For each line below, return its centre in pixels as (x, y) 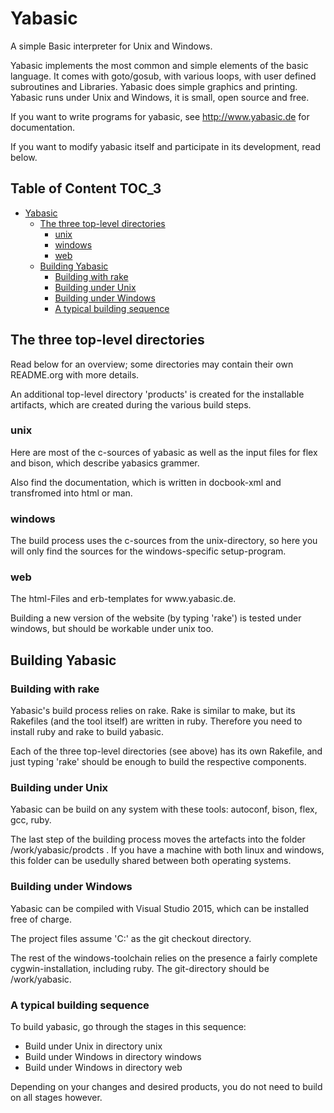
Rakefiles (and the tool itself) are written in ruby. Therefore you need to (156, 721)
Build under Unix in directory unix (93, 1046)
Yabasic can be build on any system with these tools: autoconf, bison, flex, (164, 809)
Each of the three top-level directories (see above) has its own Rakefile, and (166, 751)
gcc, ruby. (31, 820)
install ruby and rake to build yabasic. (87, 732)
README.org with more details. (75, 374)
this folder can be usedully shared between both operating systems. (151, 861)
